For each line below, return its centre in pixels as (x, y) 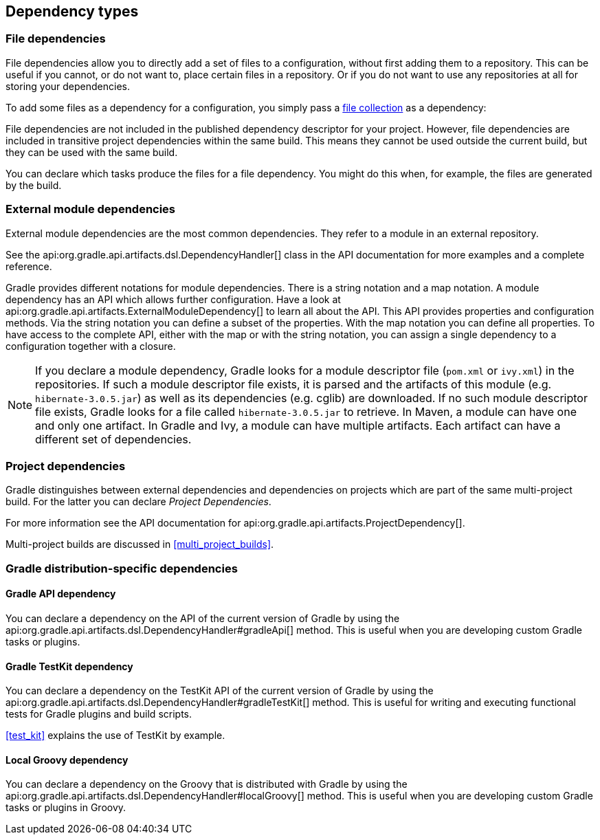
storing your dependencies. (68, 86)
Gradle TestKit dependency (69, 666)
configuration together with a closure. (91, 346)
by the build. (34, 185)
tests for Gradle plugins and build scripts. (99, 714)
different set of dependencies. (113, 439)
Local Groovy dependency (67, 760)
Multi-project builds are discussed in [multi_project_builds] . (140, 544)
